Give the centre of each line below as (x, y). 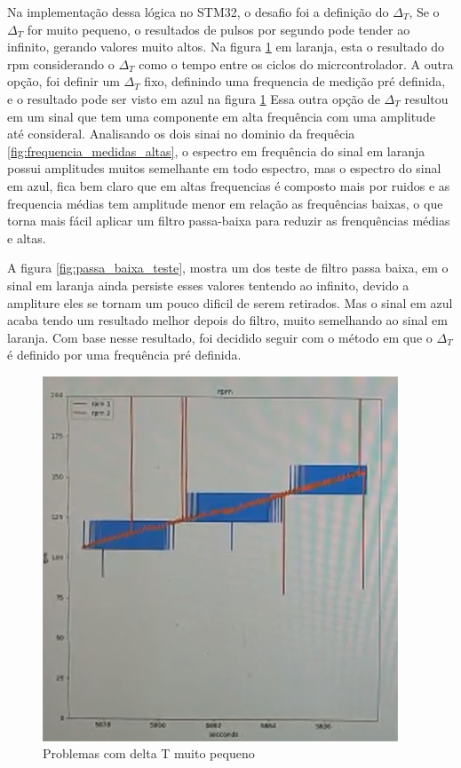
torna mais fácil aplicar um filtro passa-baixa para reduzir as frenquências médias (229, 221)
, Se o (424, 12)
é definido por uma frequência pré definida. (124, 355)
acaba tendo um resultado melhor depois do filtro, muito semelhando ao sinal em (227, 320)
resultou (426, 98)
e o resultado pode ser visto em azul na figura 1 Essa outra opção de (194, 98)
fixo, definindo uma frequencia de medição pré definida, (295, 81)
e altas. (27, 238)
